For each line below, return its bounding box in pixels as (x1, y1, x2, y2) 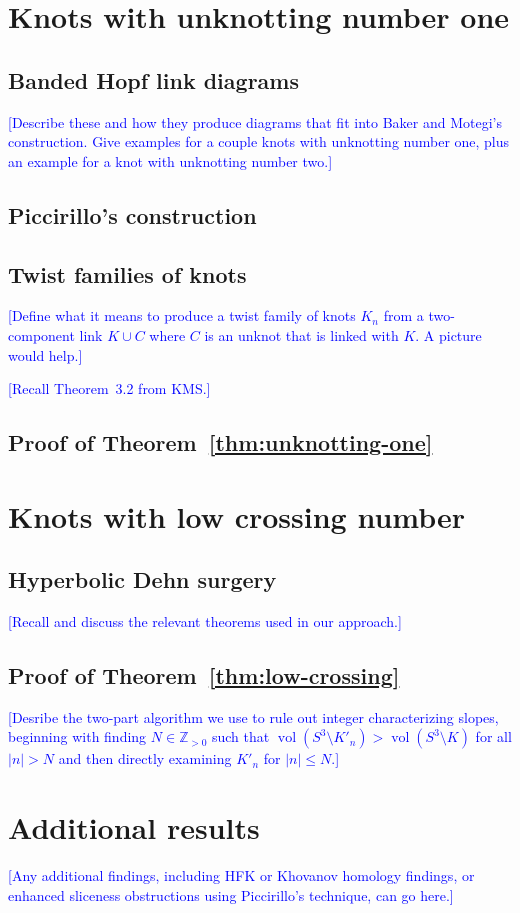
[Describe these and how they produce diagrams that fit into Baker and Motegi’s (8, 111, 502, 132)
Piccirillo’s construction (8, 199, 257, 230)
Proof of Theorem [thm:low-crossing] (8, 660, 400, 691)
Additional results (8, 807, 260, 848)
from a (383, 305, 424, 326)
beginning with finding (8, 726, 147, 747)
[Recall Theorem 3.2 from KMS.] (8, 378, 211, 399)
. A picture (415, 324, 482, 345)
